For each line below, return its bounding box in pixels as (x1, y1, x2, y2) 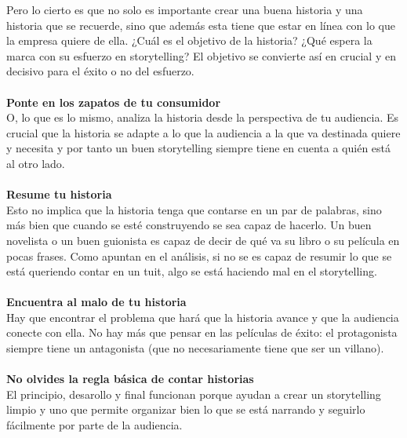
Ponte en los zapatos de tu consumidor (6, 93, 221, 110)
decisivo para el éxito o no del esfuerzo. (6, 63, 194, 79)
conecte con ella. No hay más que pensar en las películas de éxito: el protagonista (6, 324, 398, 341)
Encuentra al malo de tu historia (6, 294, 187, 310)
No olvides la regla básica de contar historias (6, 370, 254, 387)
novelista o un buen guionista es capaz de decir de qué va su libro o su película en (6, 232, 400, 248)
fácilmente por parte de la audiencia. (6, 417, 183, 433)
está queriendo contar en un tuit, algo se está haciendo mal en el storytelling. (6, 263, 377, 279)
